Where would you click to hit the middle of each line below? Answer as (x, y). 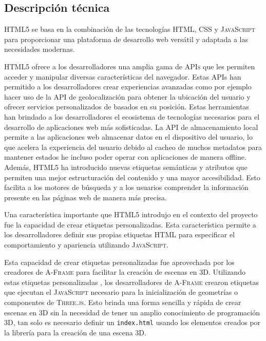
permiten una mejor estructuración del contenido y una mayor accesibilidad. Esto (132, 177)
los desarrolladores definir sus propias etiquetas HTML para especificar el (120, 234)
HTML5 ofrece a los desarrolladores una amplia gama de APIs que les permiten (130, 66)
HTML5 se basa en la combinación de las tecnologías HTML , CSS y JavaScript (130, 29)
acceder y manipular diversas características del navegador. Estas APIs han (123, 76)
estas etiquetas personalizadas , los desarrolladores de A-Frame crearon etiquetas (131, 282)
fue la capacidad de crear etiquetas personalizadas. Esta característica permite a (130, 224)
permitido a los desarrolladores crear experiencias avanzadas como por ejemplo (128, 87)
